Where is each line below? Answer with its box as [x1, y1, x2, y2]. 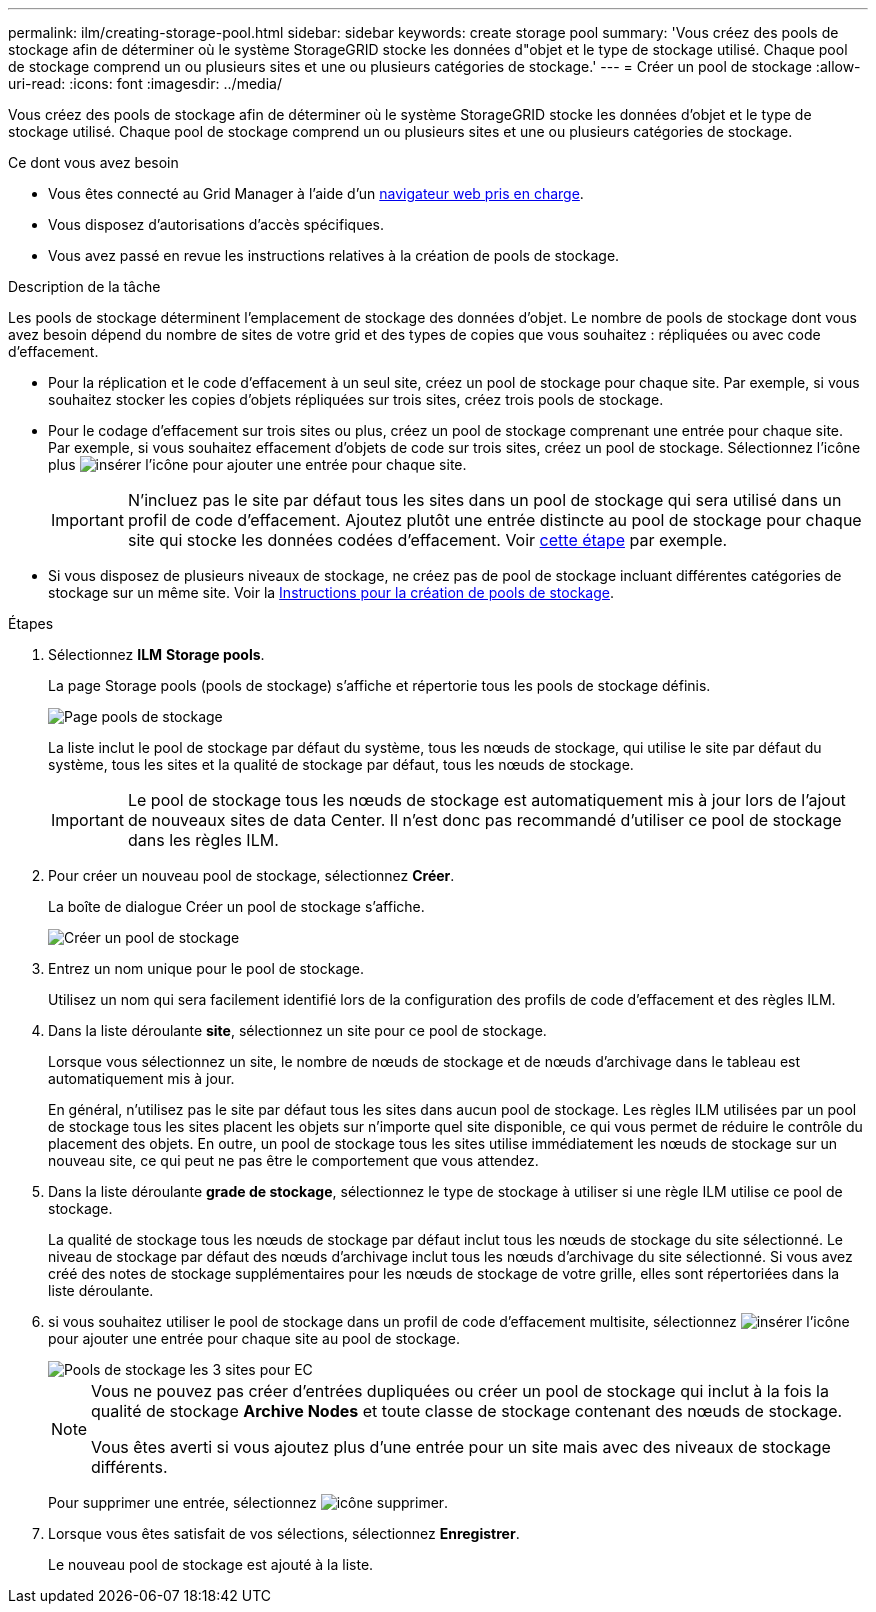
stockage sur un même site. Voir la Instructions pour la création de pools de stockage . [48, 584, 615, 601]
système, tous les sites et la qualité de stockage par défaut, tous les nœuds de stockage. [48, 756, 634, 773]
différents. [91, 1457, 168, 1477]
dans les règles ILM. [127, 830, 279, 850]
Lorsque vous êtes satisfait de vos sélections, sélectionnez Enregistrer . [48, 1525, 520, 1542]
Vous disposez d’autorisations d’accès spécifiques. [48, 216, 384, 233]
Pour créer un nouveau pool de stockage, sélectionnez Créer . [48, 867, 455, 884]
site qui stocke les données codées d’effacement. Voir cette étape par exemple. [127, 530, 728, 550]
